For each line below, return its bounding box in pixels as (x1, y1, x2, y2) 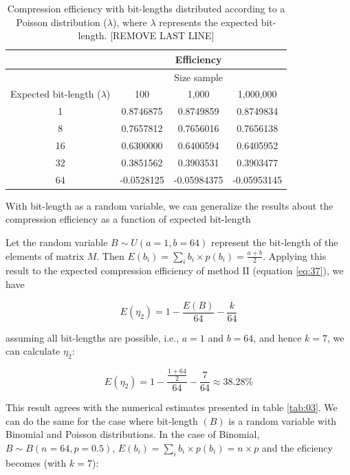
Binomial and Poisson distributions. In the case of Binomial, (6, 427, 260, 441)
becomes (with (6, 455, 67, 470)
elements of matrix (6, 248, 85, 263)
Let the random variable (6, 234, 108, 249)
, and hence (253, 330, 302, 344)
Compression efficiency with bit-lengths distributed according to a (7, 1, 285, 15)
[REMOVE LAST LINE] (110, 28, 215, 43)
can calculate (6, 344, 61, 358)
